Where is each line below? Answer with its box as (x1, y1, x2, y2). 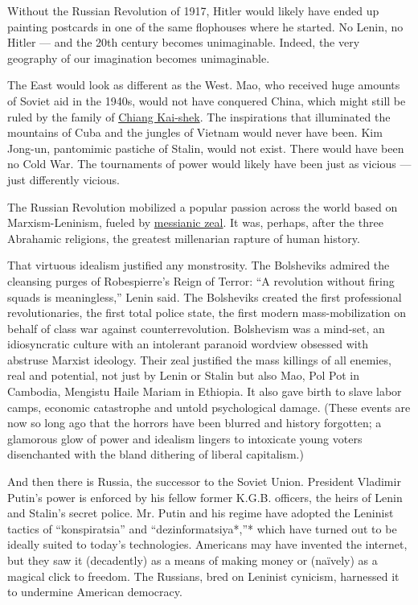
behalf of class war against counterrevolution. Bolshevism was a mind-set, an (7, 319, 385, 336)
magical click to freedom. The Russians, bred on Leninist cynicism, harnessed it (7, 567, 400, 584)
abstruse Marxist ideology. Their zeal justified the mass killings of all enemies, (7, 351, 391, 368)
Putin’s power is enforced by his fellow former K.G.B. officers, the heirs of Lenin (7, 488, 403, 505)
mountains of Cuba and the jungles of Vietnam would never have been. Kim (7, 124, 383, 141)
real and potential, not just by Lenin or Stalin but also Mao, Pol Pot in (7, 367, 359, 384)
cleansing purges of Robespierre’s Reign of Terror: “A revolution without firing (7, 272, 395, 289)
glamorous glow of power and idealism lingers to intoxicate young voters (7, 430, 363, 447)
